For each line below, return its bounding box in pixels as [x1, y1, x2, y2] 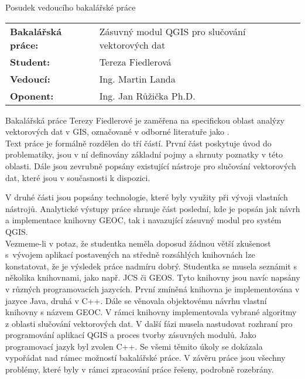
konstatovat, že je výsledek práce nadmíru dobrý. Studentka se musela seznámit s [5, 260, 297, 272]
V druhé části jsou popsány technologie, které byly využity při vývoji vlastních [5, 191, 288, 203]
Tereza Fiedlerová [99, 54, 172, 69]
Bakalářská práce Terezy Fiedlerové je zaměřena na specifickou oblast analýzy [5, 114, 285, 126]
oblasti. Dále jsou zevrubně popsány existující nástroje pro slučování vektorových [5, 159, 296, 172]
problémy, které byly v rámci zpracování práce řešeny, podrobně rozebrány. [5, 363, 274, 375]
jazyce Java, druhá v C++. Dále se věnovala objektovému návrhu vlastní [5, 294, 267, 306]
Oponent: [10, 88, 54, 103]
